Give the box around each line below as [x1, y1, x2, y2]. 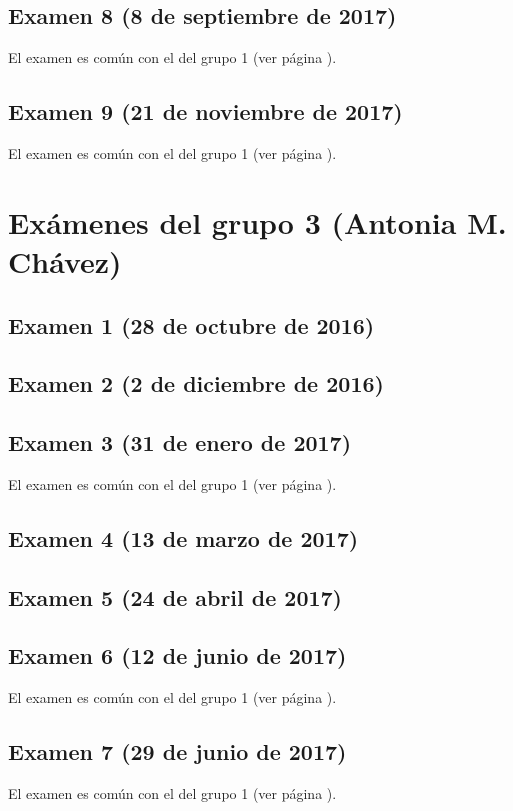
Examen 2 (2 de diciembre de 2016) [8, 368, 384, 399]
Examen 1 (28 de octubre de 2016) [8, 309, 375, 340]
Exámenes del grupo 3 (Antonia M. [8, 201, 507, 242]
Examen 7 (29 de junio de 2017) [8, 736, 347, 767]
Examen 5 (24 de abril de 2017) [8, 581, 343, 612]
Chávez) [8, 240, 122, 281]
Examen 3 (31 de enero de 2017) [8, 427, 352, 458]
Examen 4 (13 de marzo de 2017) [8, 522, 359, 553]
